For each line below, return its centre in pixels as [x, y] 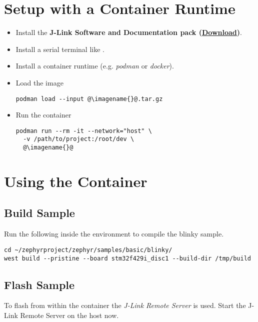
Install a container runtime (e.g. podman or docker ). [95, 66]
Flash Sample [39, 284]
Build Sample [39, 213]
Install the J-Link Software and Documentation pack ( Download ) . [129, 32]
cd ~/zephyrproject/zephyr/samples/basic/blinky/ [88, 250]
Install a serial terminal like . [60, 49]
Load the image [39, 82]
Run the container [43, 115]
